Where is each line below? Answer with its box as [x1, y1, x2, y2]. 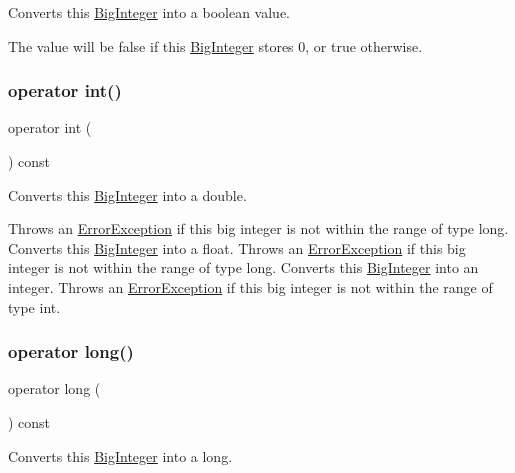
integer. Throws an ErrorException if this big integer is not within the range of [8, 276, 493, 297]
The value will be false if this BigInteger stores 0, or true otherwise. [8, 35, 423, 56]
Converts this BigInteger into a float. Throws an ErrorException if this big [8, 237, 466, 258]
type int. [8, 296, 61, 317]
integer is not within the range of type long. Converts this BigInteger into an [8, 257, 479, 278]
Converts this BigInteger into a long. [8, 445, 233, 466]
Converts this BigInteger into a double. [8, 184, 247, 205]
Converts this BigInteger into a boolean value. [8, 2, 290, 22]
